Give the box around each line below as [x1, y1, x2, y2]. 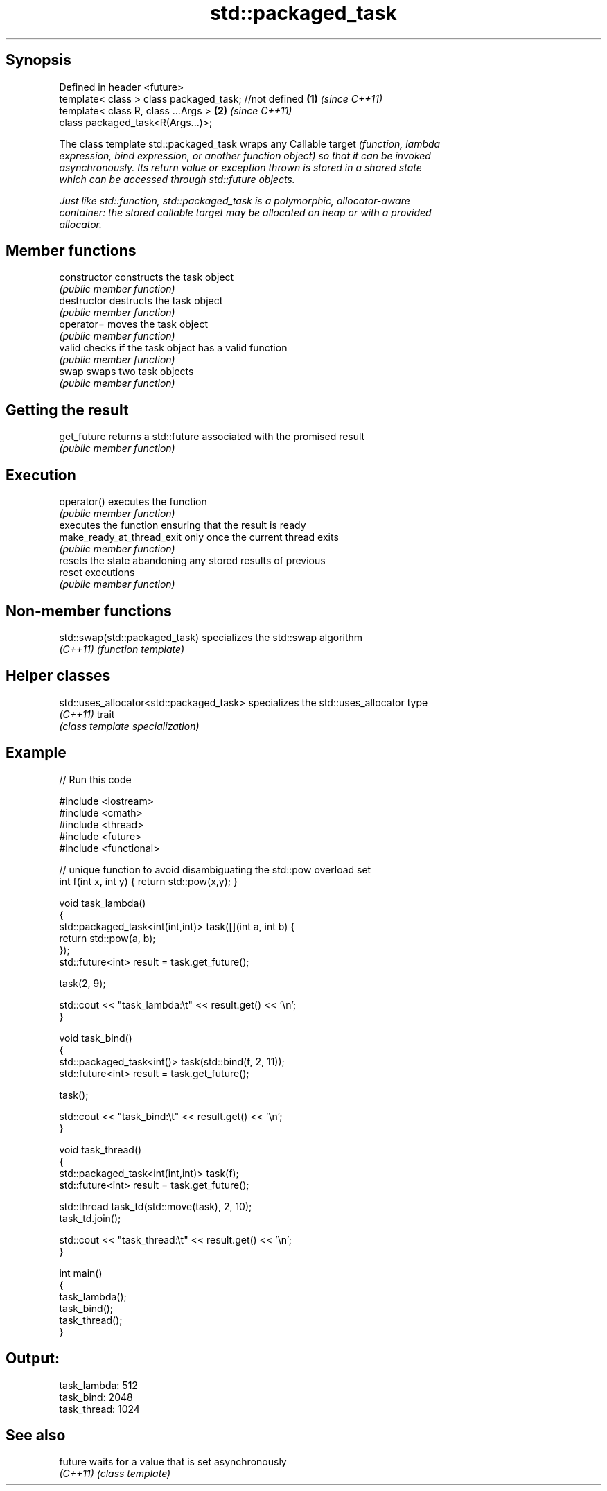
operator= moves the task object [59, 318, 209, 331]
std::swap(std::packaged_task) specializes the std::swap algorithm [59, 631, 363, 643]
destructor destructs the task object [59, 295, 223, 307]
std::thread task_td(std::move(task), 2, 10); [59, 1200, 252, 1212]
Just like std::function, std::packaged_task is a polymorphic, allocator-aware [59, 194, 410, 207]
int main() [59, 1266, 103, 1279]
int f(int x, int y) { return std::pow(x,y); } [59, 875, 238, 887]
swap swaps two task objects [59, 365, 194, 378]
